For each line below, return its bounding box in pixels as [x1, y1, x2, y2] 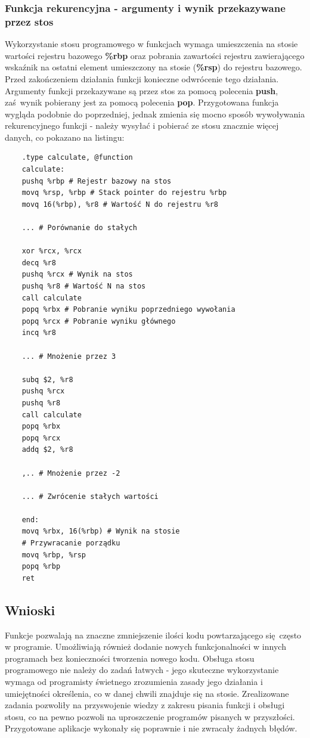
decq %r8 [21, 258, 56, 267]
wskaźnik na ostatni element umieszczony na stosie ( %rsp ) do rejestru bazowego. [5, 61, 302, 73]
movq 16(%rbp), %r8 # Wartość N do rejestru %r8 [21, 200, 218, 209]
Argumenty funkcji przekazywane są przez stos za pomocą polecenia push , [5, 84, 278, 97]
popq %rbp [21, 562, 61, 571]
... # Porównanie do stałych [21, 224, 137, 232]
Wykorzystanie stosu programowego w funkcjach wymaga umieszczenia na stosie [5, 38, 298, 50]
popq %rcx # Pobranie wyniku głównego [21, 317, 176, 325]
